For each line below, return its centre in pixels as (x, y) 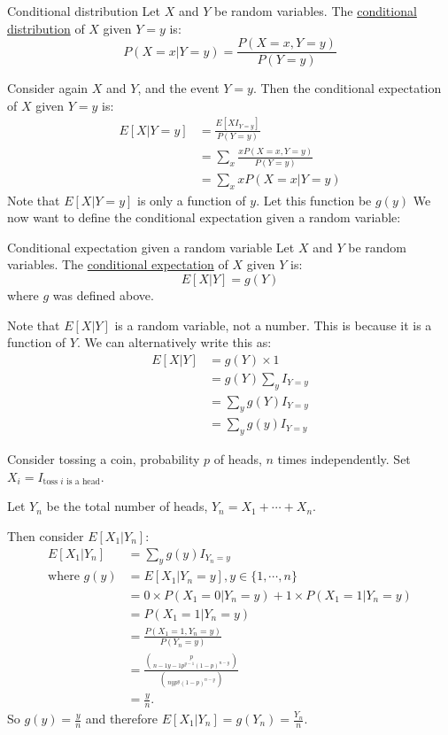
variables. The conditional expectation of (118, 264)
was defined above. (103, 294)
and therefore (122, 719)
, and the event (178, 88)
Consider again (48, 88)
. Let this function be (314, 200)
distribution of (46, 28)
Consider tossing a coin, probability (104, 459)
